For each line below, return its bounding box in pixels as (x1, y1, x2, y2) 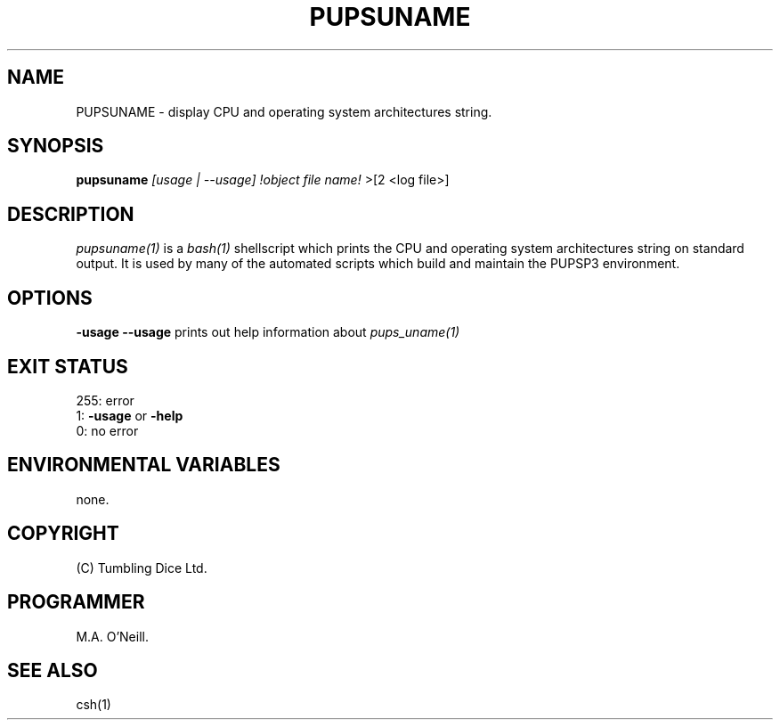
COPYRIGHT (7, 522, 119, 545)
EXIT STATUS (7, 355, 128, 378)
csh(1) (76, 697, 111, 713)
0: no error (76, 422, 139, 438)
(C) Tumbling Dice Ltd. (76, 560, 207, 576)
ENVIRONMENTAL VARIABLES (7, 453, 280, 477)
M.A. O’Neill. (76, 628, 149, 644)
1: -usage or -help (76, 407, 183, 423)
